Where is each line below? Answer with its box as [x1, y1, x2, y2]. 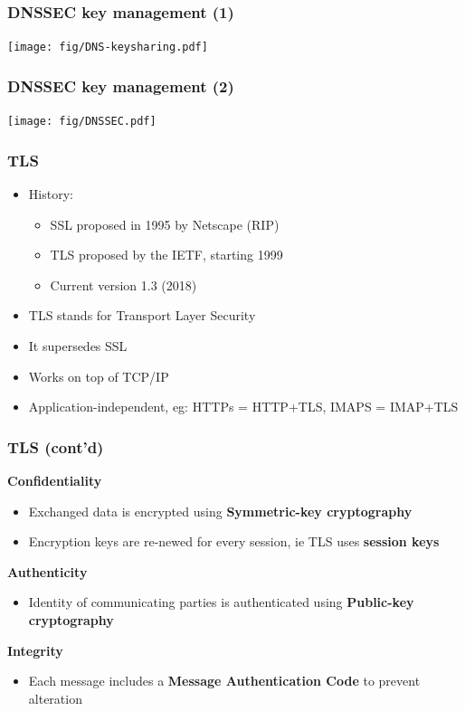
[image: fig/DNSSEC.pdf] [7, 115, 157, 128]
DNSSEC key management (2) [7, 74, 234, 97]
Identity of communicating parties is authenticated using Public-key [28, 592, 414, 611]
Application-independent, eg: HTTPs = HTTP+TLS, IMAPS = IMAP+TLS [28, 397, 459, 416]
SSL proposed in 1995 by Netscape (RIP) [50, 214, 280, 233]
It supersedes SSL [28, 336, 128, 355]
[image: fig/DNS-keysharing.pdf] [7, 41, 208, 54]
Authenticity [7, 562, 88, 581]
